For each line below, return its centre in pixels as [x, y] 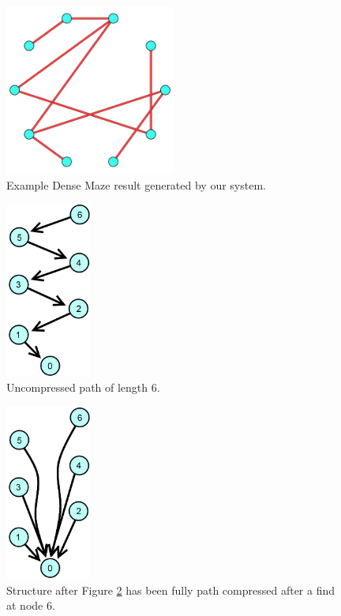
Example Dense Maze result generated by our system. [136, 184]
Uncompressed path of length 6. [83, 387]
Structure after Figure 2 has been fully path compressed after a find [171, 590]
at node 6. [31, 605]
